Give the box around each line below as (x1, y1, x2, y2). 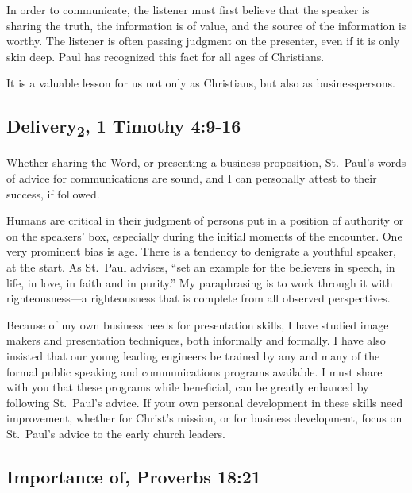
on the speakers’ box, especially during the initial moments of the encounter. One (6, 227, 402, 244)
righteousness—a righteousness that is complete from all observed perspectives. (6, 290, 391, 306)
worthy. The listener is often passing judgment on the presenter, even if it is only (6, 33, 400, 49)
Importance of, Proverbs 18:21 (6, 464, 261, 488)
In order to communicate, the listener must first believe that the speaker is (6, 2, 370, 17)
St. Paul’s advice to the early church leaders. (6, 425, 225, 441)
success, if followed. (6, 185, 100, 202)
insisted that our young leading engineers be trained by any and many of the (6, 348, 380, 364)
